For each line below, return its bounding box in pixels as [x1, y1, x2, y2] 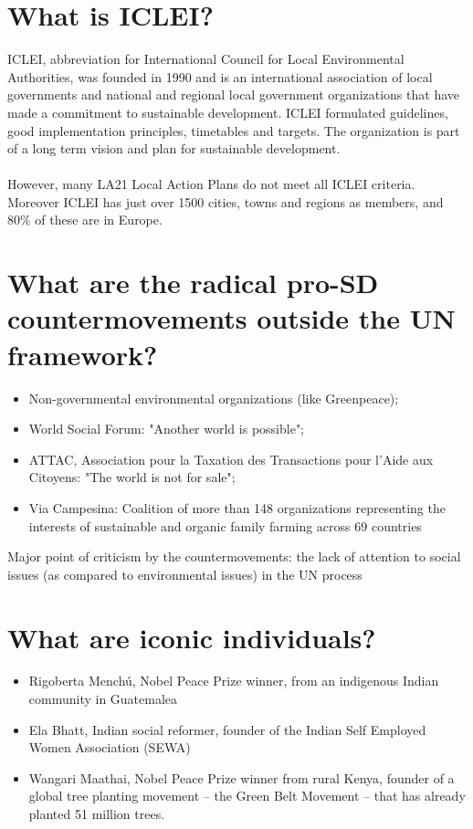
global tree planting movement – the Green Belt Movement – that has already [28, 786, 466, 805]
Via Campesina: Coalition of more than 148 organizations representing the [28, 498, 446, 517]
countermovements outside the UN [7, 299, 456, 337]
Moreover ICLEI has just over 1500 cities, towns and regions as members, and [7, 192, 444, 211]
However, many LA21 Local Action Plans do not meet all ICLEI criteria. [7, 174, 415, 194]
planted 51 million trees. [28, 804, 165, 823]
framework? [7, 335, 158, 373]
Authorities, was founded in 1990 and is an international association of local [7, 67, 433, 86]
